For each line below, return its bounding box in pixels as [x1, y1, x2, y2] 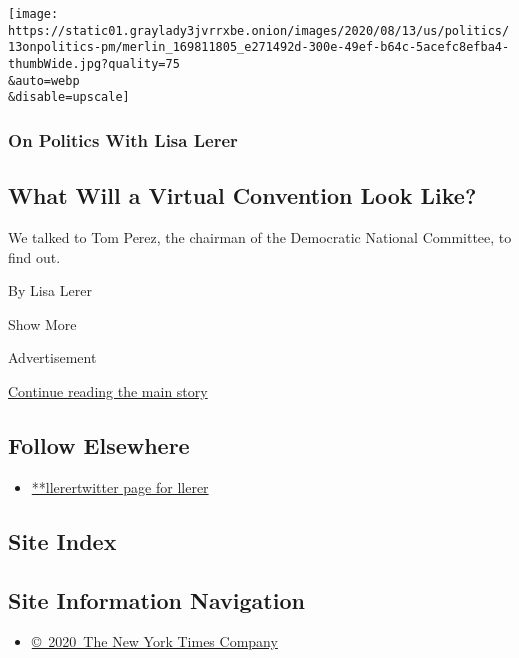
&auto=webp [8, 73, 80, 88]
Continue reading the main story [8, 380, 208, 401]
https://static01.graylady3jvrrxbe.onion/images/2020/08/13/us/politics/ [8, 23, 510, 38]
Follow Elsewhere [8, 429, 190, 460]
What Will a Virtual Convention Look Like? [8, 180, 477, 211]
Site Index [8, 525, 117, 556]
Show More [8, 313, 77, 334]
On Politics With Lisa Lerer [8, 127, 238, 152]
